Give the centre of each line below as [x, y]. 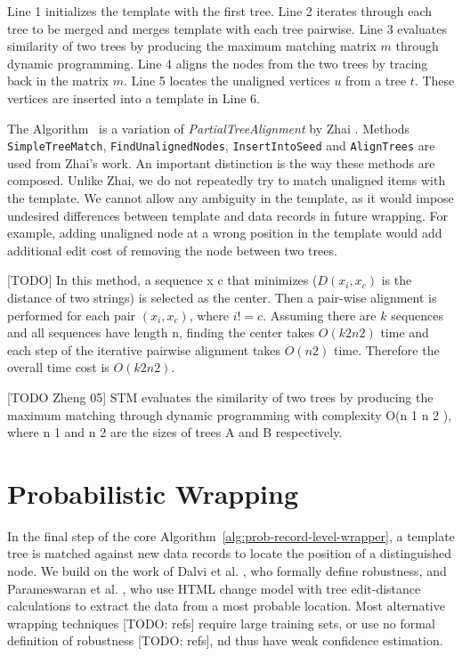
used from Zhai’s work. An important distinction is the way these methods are [221, 162]
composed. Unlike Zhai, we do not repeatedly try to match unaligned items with [227, 180]
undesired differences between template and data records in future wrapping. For [227, 215]
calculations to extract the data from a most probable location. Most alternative [226, 606]
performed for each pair [72, 315]
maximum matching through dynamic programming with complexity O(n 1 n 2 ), [230, 414]
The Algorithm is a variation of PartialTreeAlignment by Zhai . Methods [209, 128]
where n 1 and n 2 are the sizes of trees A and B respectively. [175, 432]
